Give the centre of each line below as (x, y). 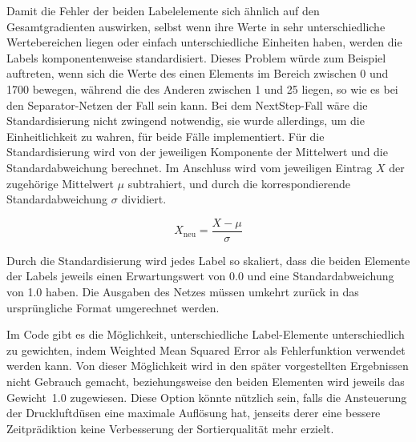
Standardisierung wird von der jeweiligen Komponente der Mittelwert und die (197, 152)
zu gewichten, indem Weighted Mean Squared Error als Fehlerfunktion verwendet (206, 350)
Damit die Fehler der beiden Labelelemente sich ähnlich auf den (163, 10)
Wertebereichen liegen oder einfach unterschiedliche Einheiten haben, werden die (204, 42)
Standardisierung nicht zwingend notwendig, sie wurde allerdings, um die (186, 121)
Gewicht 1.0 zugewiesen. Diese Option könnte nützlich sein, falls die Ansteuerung (207, 397)
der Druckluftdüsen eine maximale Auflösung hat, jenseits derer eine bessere (194, 413)
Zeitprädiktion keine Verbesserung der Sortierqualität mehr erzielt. (170, 428)
